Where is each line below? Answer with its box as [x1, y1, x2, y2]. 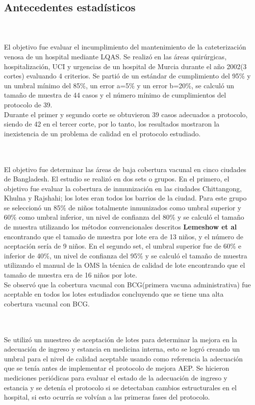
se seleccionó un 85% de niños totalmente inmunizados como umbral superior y [4, 202, 241, 212]
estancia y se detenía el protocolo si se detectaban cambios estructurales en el [4, 382, 237, 392]
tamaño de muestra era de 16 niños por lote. [4, 270, 137, 280]
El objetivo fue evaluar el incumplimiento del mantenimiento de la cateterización [4, 42, 246, 52]
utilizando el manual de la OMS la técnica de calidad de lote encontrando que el [4, 260, 245, 270]
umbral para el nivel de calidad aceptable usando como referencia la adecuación [4, 353, 243, 363]
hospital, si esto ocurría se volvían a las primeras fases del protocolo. [4, 392, 210, 402]
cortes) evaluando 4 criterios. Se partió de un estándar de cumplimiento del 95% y [4, 71, 251, 81]
